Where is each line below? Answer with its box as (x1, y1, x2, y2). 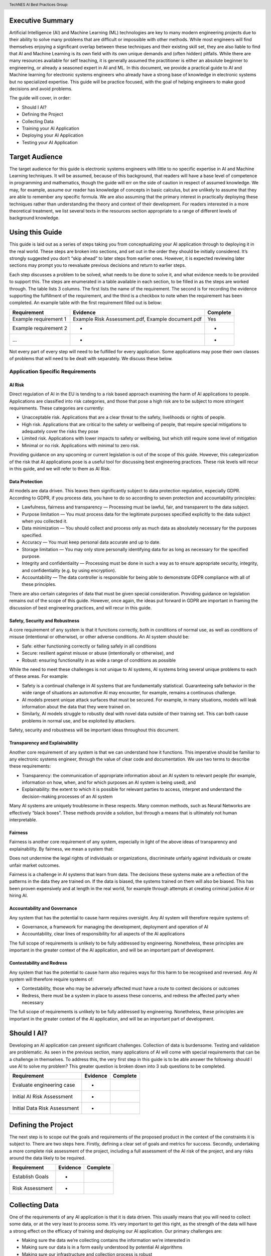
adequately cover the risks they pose (22, 429, 99, 435)
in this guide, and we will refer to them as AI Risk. (9, 466, 111, 472)
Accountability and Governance (9, 905, 77, 911)
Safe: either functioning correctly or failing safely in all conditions (22, 643, 157, 649)
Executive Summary (9, 16, 74, 25)
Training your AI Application (22, 125, 80, 131)
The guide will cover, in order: (9, 95, 71, 101)
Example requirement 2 (12, 325, 68, 332)
